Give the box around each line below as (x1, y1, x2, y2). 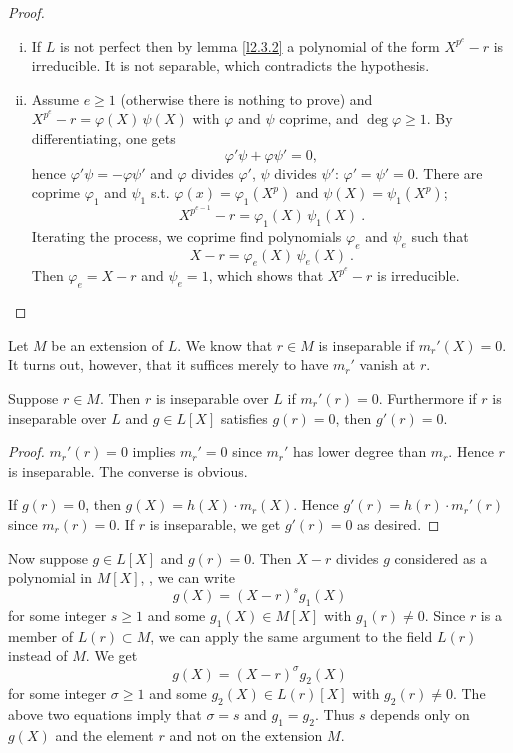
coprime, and (279, 108, 359, 129)
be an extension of (51, 334, 164, 355)
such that (411, 225, 469, 246)
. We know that (177, 334, 273, 355)
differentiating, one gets (31, 127, 176, 148)
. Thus (314, 704, 355, 725)
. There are (414, 162, 483, 183)
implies (132, 441, 176, 462)
